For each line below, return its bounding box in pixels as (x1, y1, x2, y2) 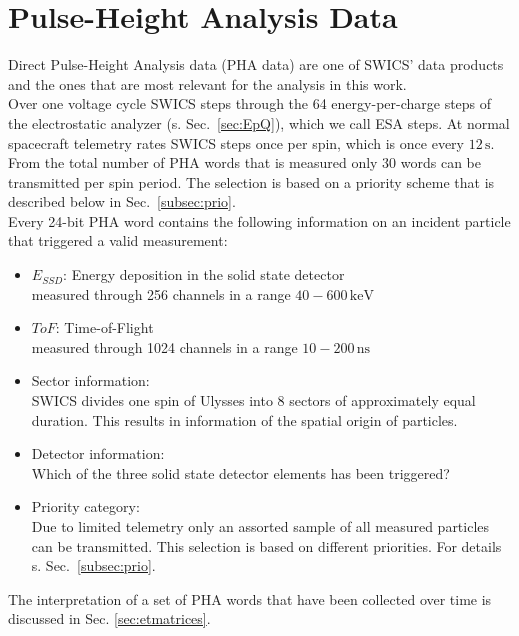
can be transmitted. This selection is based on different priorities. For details (31, 535, 502, 556)
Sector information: (31, 370, 150, 391)
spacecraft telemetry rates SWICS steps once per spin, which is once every (8, 132, 464, 153)
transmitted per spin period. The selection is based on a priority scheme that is (8, 171, 495, 192)
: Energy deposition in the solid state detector (63, 264, 345, 285)
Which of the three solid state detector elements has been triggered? (31, 462, 450, 483)
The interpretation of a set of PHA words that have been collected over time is (8, 588, 492, 609)
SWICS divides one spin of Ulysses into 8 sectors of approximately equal (31, 390, 476, 411)
